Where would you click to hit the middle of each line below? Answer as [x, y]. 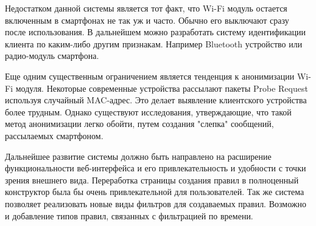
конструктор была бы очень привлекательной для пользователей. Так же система [155, 192]
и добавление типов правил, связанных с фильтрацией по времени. [129, 215]
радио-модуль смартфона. [52, 56]
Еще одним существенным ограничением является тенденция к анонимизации [150, 76]
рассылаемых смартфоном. [54, 135]
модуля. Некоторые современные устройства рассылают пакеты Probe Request [162, 88]
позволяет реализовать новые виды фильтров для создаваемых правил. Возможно [156, 203]
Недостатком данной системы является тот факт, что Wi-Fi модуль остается [146, 8]
